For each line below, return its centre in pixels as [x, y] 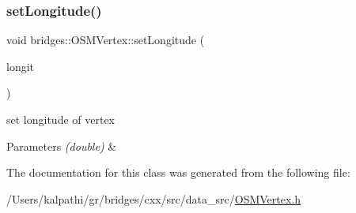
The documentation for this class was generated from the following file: [178, 172]
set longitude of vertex [61, 119]
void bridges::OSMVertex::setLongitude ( [106, 40]
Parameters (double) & [62, 146]
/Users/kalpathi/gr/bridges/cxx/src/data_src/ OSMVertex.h [154, 198]
